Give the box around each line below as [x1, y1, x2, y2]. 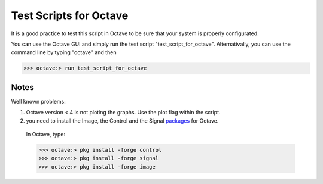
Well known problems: [11, 98, 66, 105]
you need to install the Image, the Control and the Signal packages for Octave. [26, 117, 219, 124]
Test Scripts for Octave [11, 9, 129, 22]
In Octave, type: [26, 130, 66, 138]
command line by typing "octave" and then [11, 49, 117, 56]
